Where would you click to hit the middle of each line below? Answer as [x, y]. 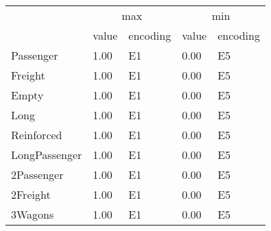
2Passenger [37, 174]
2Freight [31, 194]
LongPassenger [47, 155]
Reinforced [37, 135]
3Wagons [33, 214]
